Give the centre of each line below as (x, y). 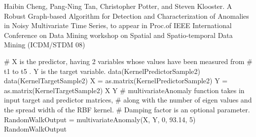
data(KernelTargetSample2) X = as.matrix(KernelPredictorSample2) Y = (116, 81)
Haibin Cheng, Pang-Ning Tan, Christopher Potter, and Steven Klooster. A (118, 6)
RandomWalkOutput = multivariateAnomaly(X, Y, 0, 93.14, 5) (100, 119)
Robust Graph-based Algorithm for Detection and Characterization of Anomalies (127, 16)
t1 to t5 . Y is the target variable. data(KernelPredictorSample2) (102, 71)
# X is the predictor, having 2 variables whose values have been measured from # (128, 61)
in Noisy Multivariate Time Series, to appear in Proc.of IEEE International (118, 25)
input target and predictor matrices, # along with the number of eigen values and (128, 100)
